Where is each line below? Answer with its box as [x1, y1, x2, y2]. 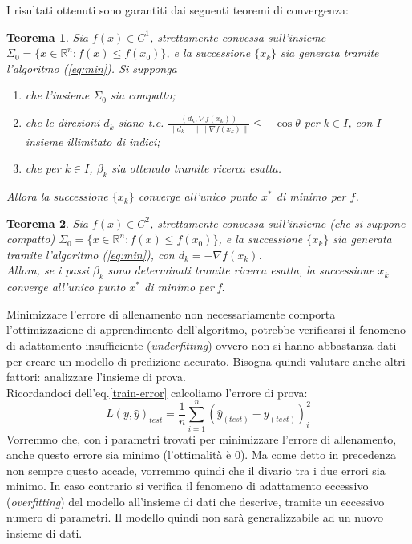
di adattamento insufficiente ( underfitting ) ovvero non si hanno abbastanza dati [6, 337, 397, 353]
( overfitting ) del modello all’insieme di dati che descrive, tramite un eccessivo [6, 493, 385, 509]
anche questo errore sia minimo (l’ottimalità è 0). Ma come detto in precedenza [6, 446, 396, 463]
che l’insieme [25, 87, 90, 104]
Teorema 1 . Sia [6, 28, 88, 45]
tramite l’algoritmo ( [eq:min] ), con [6, 246, 175, 262]
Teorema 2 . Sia [6, 214, 88, 231]
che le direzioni [25, 114, 100, 131]
